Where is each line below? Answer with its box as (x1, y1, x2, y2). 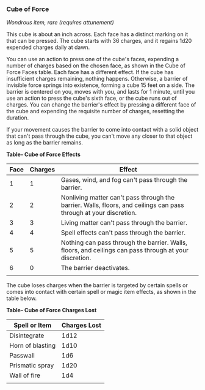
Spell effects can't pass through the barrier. (60, 228, 186, 237)
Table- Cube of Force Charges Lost (6, 307, 97, 314)
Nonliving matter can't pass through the (60, 193, 175, 202)
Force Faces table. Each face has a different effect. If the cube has (6, 69, 174, 76)
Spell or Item (13, 321, 52, 329)
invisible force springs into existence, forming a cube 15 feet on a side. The (6, 81, 195, 89)
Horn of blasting (9, 342, 56, 350)
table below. (6, 294, 37, 302)
